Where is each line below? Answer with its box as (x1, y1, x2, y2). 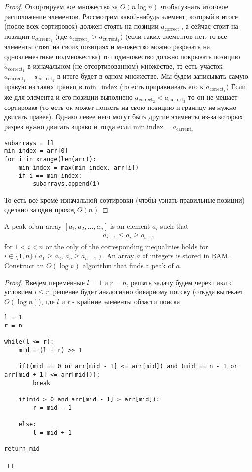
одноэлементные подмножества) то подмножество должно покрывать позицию (4, 51, 240, 61)
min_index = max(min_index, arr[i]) (18, 164, 139, 171)
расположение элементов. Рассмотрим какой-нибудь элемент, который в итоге (4, 11, 238, 21)
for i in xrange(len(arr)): (4, 155, 97, 163)
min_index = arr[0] (4, 147, 68, 155)
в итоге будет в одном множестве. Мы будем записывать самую (57, 71, 248, 81)
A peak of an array (4, 220, 62, 231)
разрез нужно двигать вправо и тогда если (4, 121, 131, 131)
